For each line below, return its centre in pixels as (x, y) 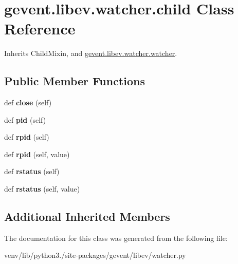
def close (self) (28, 102)
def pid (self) (25, 119)
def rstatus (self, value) (42, 189)
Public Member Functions (75, 81)
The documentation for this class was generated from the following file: (116, 238)
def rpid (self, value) (37, 154)
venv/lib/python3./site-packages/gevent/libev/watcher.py (95, 255)
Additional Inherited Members (87, 216)
